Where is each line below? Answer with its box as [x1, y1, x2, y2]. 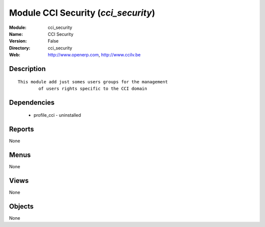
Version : [9, 38, 27, 44]
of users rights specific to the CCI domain [38, 86, 147, 91]
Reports [9, 125, 34, 133]
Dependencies [9, 98, 55, 106]
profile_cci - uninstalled [33, 112, 81, 118]
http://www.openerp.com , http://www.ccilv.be [48, 52, 141, 58]
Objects [9, 202, 34, 210]
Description [9, 64, 46, 73]
